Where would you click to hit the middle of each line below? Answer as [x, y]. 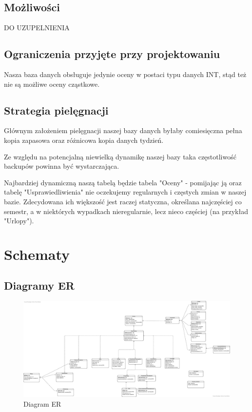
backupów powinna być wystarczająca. [62, 166]
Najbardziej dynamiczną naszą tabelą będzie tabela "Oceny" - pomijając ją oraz [123, 182]
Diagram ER [42, 404]
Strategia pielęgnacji [56, 110]
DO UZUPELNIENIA [37, 28]
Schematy [37, 254]
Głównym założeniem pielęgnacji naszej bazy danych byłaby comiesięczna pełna [123, 130]
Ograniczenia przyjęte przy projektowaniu [112, 54]
